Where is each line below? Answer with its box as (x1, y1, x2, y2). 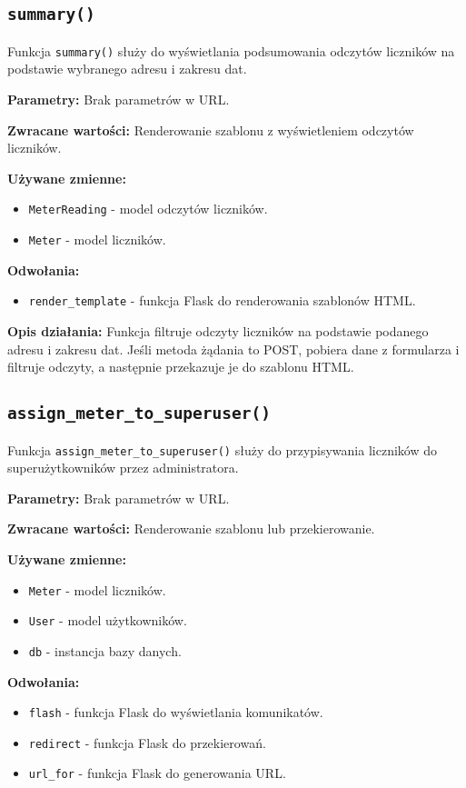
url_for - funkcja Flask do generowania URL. (28, 763, 286, 783)
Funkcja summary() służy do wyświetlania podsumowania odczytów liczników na (7, 41, 455, 60)
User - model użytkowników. (28, 611, 187, 630)
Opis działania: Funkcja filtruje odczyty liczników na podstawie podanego (7, 321, 429, 340)
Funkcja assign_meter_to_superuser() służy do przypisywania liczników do (7, 440, 437, 459)
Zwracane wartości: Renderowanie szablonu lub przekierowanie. (7, 519, 375, 538)
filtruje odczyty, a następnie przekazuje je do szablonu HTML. (7, 357, 354, 376)
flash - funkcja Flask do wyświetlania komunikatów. (28, 703, 323, 722)
